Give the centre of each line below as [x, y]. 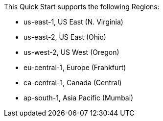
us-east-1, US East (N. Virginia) [73, 22]
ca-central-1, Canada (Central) [73, 83]
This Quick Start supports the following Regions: [82, 7]
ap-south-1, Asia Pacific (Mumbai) [79, 98]
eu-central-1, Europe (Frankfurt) [75, 67]
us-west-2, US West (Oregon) [71, 52]
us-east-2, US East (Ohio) [65, 37]
